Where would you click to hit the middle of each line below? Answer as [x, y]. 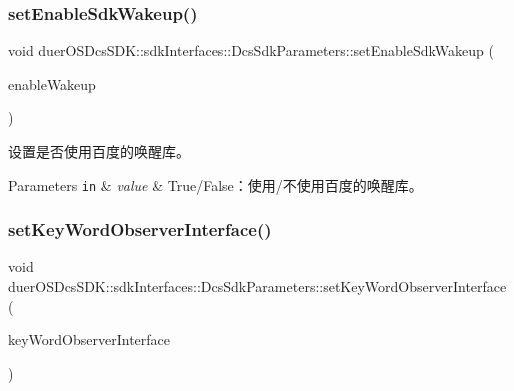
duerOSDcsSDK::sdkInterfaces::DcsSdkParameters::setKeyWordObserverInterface [257, 286]
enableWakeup [52, 83]
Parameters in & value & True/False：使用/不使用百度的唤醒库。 [215, 184]
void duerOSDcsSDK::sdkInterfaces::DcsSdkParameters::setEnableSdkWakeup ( [251, 50]
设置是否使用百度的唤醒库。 [99, 151]
